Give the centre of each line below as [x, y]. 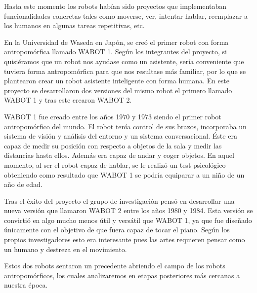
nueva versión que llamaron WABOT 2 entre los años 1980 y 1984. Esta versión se [128, 210]
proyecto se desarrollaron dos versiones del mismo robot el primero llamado [118, 90]
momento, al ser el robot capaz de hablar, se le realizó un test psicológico [115, 165]
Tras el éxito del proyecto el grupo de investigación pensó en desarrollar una [119, 201]
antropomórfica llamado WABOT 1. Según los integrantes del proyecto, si [115, 52]
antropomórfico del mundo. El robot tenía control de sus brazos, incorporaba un [125, 126]
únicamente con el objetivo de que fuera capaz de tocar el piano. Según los [117, 230]
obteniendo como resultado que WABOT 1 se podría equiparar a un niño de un [124, 174]
